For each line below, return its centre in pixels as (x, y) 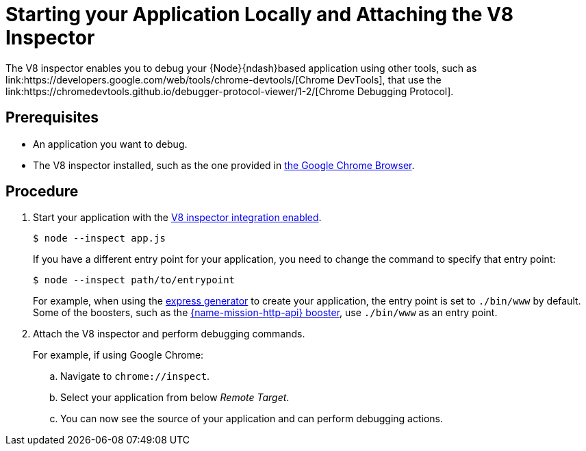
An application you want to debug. (110, 144)
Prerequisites (52, 118)
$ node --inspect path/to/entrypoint (134, 280)
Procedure (42, 192)
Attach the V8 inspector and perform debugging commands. (169, 334)
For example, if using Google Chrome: (118, 355)
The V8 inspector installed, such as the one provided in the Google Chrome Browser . (224, 165)
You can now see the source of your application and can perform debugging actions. (252, 419)
